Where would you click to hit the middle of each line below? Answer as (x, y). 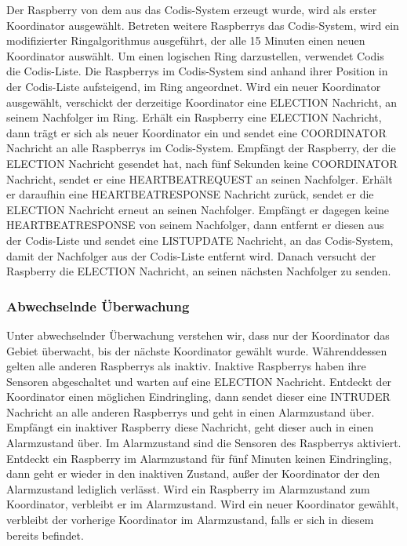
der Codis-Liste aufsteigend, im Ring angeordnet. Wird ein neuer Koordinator (194, 86)
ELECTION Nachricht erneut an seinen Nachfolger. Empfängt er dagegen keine (198, 209)
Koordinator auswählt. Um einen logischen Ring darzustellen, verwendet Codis (195, 55)
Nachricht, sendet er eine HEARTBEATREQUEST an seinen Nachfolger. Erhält (200, 178)
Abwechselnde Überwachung (98, 306)
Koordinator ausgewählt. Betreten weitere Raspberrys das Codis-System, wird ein (203, 25)
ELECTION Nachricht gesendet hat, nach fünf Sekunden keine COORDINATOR (202, 163)
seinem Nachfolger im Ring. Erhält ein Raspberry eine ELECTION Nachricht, (194, 117)
